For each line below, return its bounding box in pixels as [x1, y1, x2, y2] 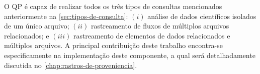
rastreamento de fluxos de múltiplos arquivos [91, 20, 229, 31]
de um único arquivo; [4, 20, 69, 31]
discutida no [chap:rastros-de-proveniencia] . [4, 59, 137, 70]
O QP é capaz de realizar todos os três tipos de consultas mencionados [4, 1, 222, 11]
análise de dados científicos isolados [147, 10, 256, 21]
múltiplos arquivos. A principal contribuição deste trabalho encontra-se [4, 40, 223, 50]
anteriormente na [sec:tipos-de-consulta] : [4, 10, 128, 21]
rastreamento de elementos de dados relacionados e [73, 30, 230, 40]
